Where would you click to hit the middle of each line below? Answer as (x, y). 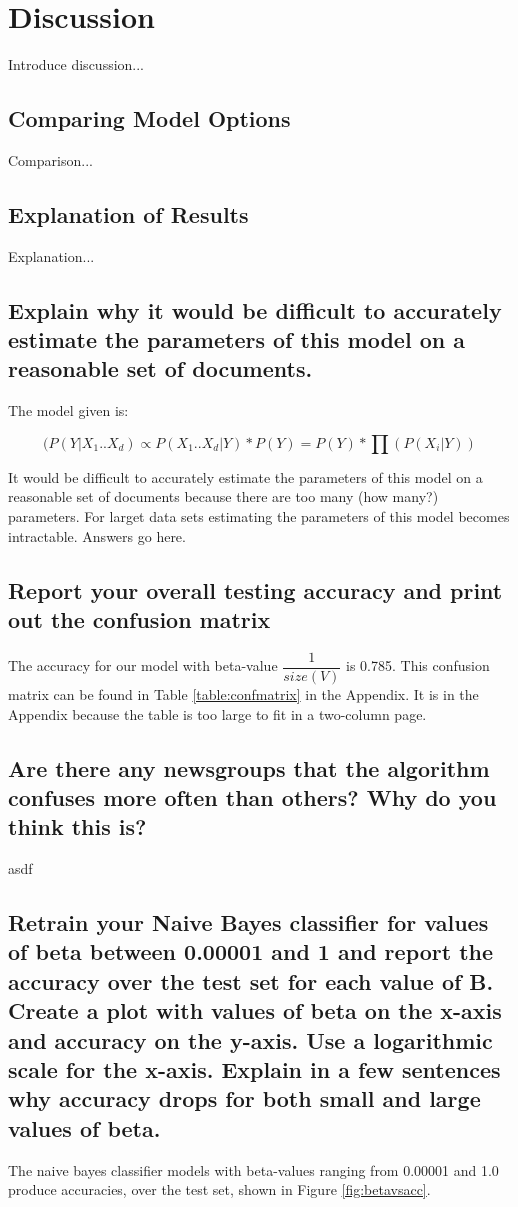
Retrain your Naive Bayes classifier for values (248, 922)
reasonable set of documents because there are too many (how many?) (223, 496)
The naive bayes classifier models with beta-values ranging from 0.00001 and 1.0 (253, 1169)
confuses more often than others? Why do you (252, 796)
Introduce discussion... (76, 64)
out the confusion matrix (139, 619)
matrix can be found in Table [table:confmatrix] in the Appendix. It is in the (243, 693)
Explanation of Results (128, 213)
